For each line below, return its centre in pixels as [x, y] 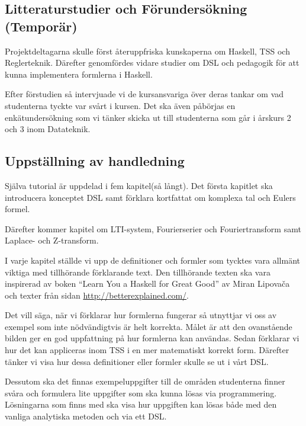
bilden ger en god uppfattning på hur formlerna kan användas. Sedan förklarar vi [152, 338]
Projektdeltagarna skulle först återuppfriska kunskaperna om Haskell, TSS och [147, 51]
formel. [17, 209]
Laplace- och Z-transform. [52, 240]
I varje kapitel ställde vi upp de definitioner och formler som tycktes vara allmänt [152, 260]
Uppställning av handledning [95, 161]
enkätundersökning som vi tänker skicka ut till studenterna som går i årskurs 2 [148, 117]
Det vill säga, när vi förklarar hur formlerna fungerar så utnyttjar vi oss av [141, 315]
